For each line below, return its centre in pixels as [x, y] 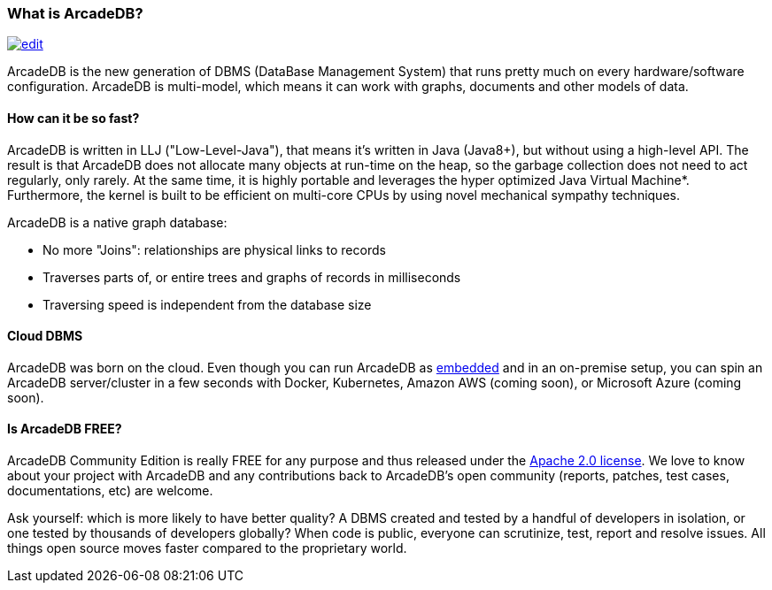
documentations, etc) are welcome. [110, 491]
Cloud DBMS [45, 336]
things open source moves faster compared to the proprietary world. [207, 548]
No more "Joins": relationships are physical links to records [214, 249]
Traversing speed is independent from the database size [207, 304]
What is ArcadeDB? [75, 13]
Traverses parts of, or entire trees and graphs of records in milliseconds [252, 277]
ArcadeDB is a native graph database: [117, 222]
